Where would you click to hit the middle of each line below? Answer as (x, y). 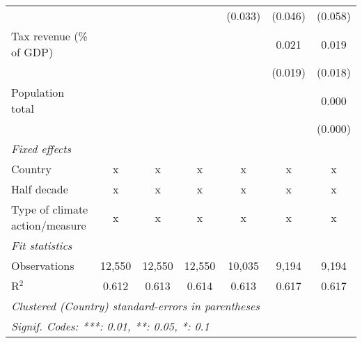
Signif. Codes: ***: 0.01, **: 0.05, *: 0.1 (110, 326)
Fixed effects (41, 149)
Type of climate (50, 209)
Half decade (40, 189)
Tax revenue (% (49, 36)
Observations (43, 265)
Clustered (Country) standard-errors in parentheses (135, 306)
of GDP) (32, 52)
